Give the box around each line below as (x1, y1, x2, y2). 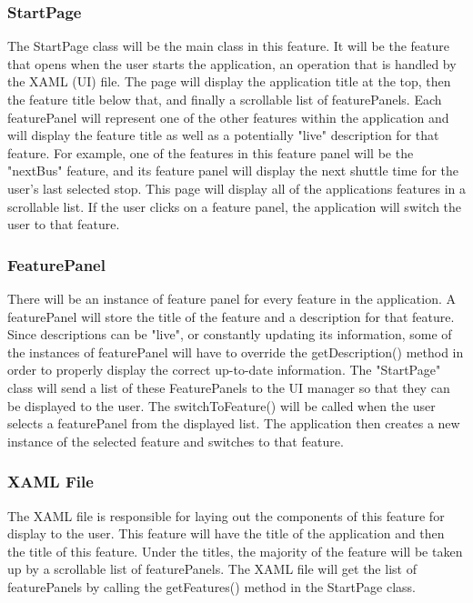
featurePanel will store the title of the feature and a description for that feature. (7, 307, 455, 326)
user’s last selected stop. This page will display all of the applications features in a (7, 178, 466, 197)
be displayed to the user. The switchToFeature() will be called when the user (7, 396, 436, 415)
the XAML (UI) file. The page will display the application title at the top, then (7, 72, 451, 91)
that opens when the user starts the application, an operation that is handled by (7, 54, 457, 73)
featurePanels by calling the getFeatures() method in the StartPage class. (7, 577, 417, 596)
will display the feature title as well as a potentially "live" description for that (7, 126, 439, 145)
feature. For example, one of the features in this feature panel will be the (7, 143, 414, 162)
